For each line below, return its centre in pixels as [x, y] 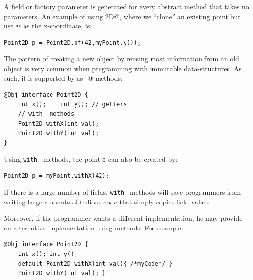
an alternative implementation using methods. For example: [94, 227]
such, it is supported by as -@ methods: [63, 78]
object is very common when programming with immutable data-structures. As [123, 68]
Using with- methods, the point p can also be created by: [91, 159]
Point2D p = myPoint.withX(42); [57, 176]
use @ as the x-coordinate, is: [48, 26]
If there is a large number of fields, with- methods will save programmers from [123, 191]
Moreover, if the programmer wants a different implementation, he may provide [123, 218]
